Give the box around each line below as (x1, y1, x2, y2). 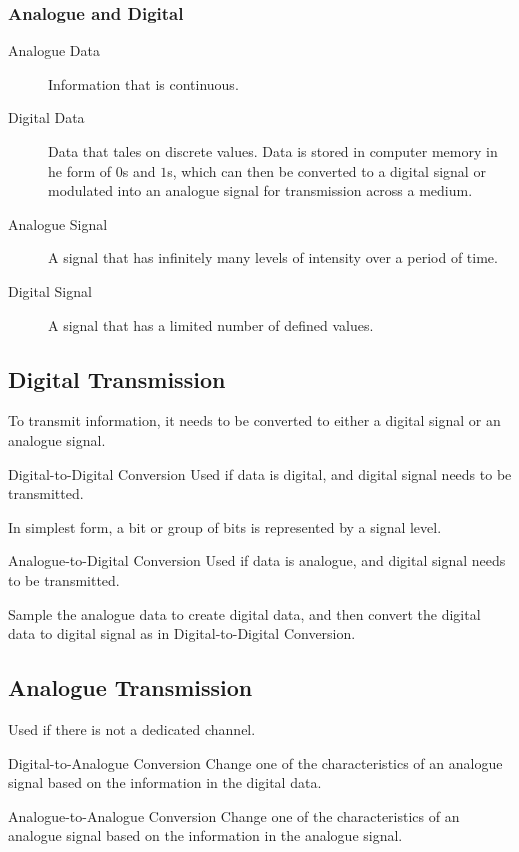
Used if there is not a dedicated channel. (8, 718, 256, 739)
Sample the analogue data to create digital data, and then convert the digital (8, 603, 481, 624)
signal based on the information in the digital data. (8, 772, 322, 793)
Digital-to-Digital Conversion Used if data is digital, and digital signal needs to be (8, 463, 512, 484)
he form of (48, 160, 112, 181)
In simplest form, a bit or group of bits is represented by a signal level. (8, 516, 442, 537)
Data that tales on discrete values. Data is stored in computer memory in (48, 141, 498, 161)
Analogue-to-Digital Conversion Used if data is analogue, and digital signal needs (8, 550, 506, 571)
